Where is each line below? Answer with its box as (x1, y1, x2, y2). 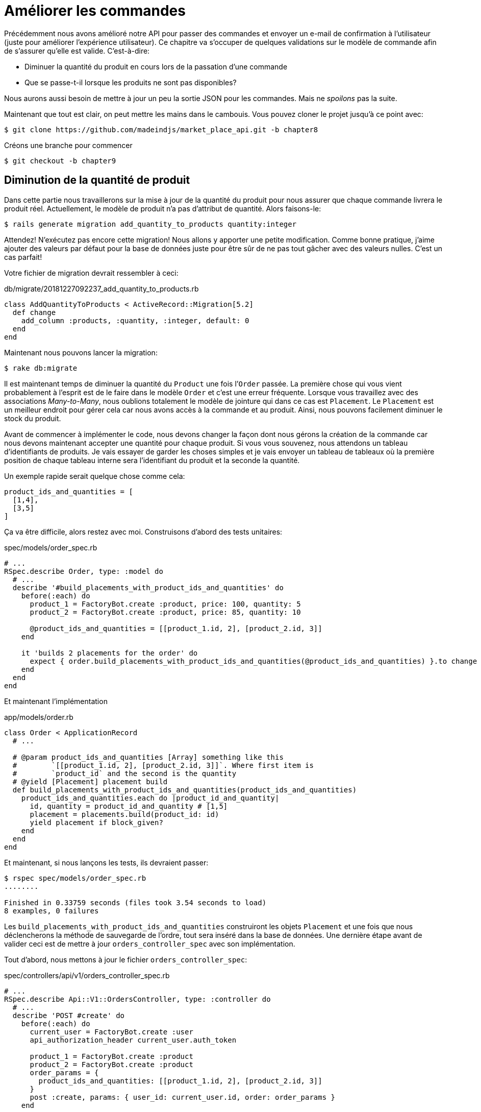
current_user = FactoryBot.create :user (30, 1027, 193, 1036)
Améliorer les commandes (4, 2, 186, 19)
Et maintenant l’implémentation (4, 696, 108, 706)
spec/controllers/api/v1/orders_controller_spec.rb (4, 971, 170, 980)
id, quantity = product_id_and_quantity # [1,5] (30, 802, 228, 810)
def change (12, 308, 56, 317)
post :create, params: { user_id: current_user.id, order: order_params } (30, 1093, 336, 1101)
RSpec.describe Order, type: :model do (4, 567, 163, 575)
